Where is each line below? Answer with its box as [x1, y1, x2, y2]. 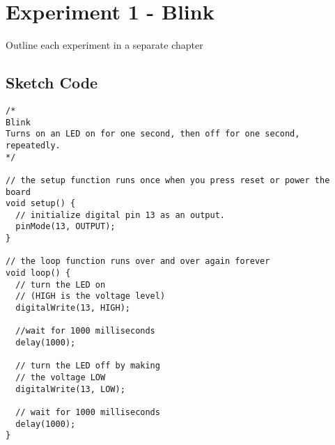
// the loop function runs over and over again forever [6, 256, 270, 267]
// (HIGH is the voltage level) [15, 291, 166, 302]
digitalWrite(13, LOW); [15, 384, 125, 394]
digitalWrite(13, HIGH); [15, 303, 130, 313]
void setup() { [6, 198, 76, 209]
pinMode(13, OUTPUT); [15, 221, 116, 232]
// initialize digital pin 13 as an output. [15, 210, 225, 220]
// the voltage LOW [15, 373, 106, 383]
